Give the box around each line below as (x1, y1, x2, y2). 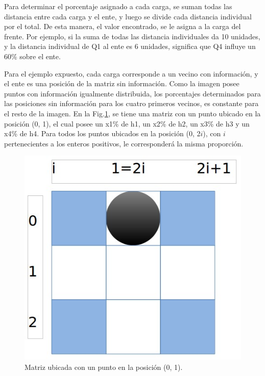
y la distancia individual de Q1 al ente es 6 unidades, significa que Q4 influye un (4, 41, 256, 52)
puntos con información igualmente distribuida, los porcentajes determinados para (4, 88, 261, 98)
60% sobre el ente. (4, 51, 61, 61)
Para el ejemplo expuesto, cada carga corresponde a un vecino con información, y (4, 68, 258, 79)
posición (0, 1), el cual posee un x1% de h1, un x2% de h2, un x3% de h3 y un (4, 118, 250, 129)
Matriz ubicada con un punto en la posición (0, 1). (25, 361, 183, 372)
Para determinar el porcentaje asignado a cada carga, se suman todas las (4, 1, 232, 11)
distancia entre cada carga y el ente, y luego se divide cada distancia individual (4, 11, 252, 21)
